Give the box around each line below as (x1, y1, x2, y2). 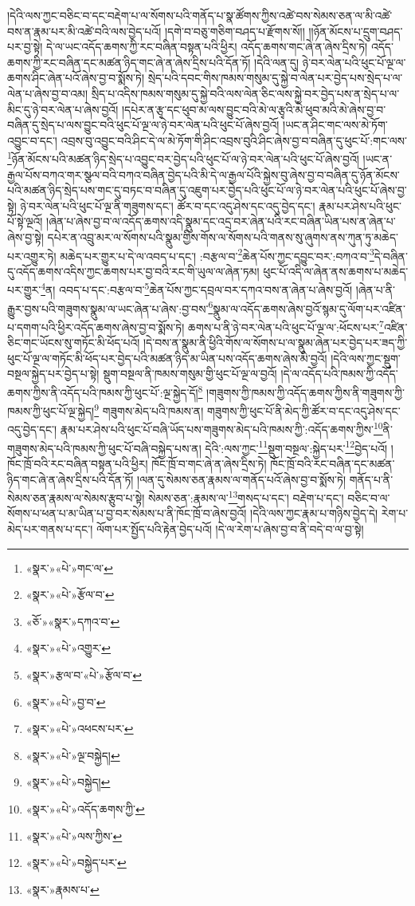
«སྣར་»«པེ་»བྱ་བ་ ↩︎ (25, 693, 106, 710)
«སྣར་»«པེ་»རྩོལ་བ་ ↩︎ (25, 586, 115, 603)
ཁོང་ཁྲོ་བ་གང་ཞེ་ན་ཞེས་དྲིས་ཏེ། (151, 455, 267, 471)
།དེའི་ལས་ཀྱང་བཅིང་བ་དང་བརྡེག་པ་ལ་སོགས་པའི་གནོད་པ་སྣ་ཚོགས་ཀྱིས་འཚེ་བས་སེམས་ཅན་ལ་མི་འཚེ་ (7, 7, 393, 23)
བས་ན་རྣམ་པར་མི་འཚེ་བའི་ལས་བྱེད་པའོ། (7, 22, 162, 39)
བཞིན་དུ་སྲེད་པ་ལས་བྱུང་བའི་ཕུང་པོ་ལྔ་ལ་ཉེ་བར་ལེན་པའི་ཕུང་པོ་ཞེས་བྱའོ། (7, 116, 280, 133)
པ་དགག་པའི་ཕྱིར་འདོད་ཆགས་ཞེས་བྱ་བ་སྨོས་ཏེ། (7, 318, 185, 335)
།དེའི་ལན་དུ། (254, 53, 300, 70)
